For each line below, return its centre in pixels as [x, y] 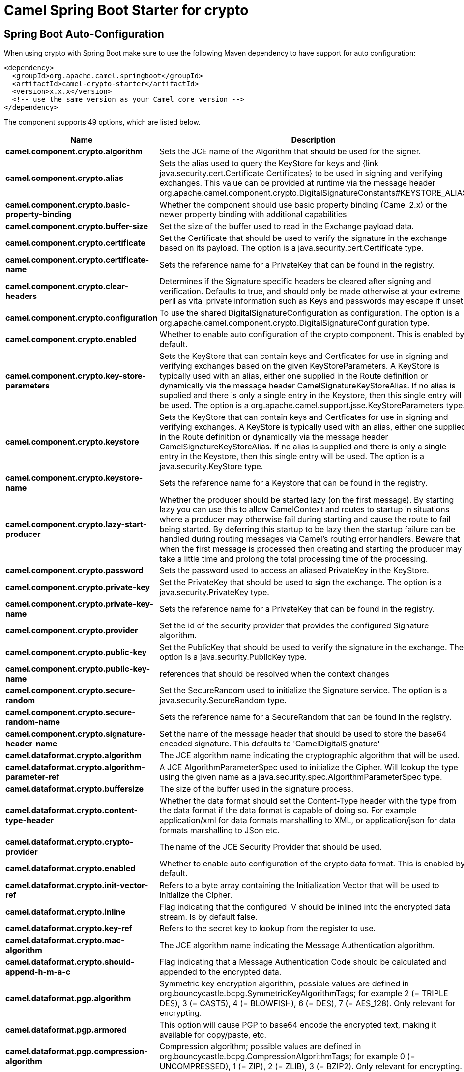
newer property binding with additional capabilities [253, 215]
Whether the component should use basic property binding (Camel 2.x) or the [303, 205]
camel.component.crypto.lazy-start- [76, 524]
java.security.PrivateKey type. [214, 592]
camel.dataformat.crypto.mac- [65, 940]
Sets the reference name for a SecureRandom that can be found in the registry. [305, 717]
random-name [33, 722]
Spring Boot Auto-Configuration [84, 34]
